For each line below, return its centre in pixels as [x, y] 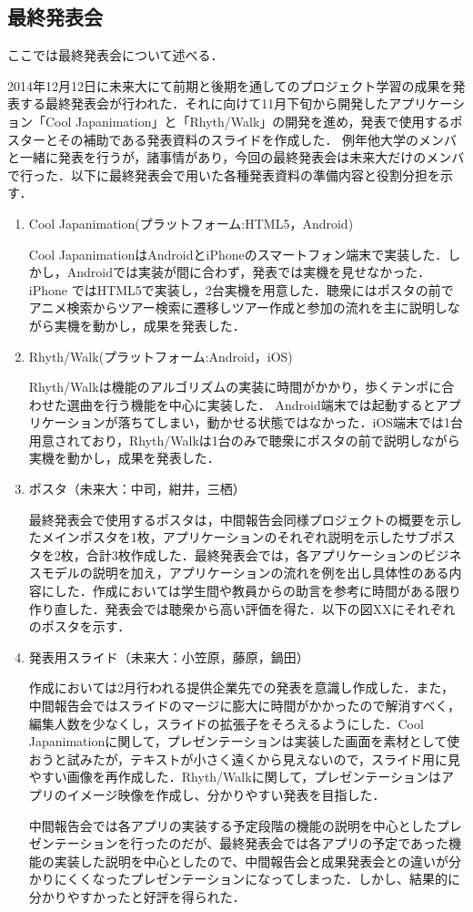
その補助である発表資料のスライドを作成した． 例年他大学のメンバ [257, 139]
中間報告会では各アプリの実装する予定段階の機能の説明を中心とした [232, 825]
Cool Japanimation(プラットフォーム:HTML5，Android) [191, 223]
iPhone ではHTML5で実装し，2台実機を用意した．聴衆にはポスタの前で [241, 289]
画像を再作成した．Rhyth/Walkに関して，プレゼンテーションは [254, 777]
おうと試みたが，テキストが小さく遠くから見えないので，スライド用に [238, 758]
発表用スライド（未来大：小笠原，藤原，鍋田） [169, 656]
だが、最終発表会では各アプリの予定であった [315, 843]
